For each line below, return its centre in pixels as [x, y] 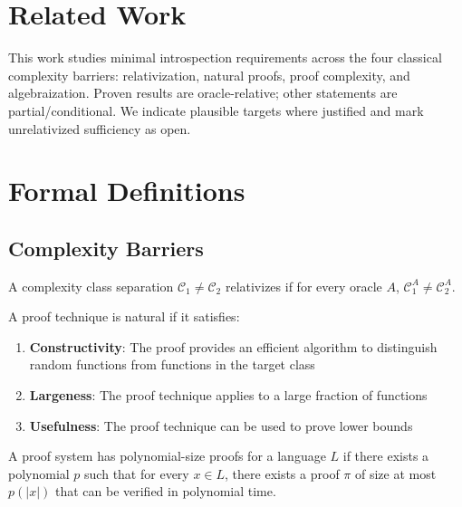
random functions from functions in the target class [172, 364]
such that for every [137, 473]
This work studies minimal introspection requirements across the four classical [225, 57]
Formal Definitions [127, 191]
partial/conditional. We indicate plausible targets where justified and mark [216, 110]
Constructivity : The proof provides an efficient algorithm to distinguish [233, 346]
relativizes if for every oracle [303, 286]
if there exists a [386, 456]
